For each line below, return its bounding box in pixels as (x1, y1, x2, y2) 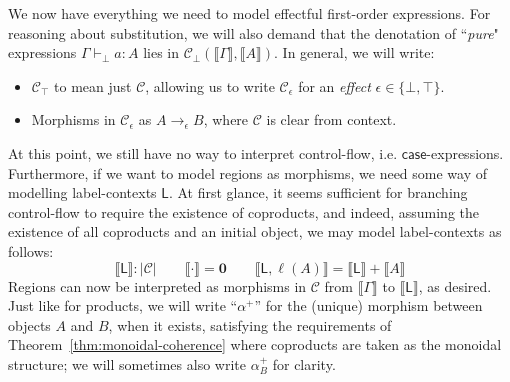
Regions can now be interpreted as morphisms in (8, 275, 307, 296)
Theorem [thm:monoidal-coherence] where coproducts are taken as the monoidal (8, 334, 502, 355)
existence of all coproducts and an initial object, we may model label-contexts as (8, 221, 502, 242)
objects (8, 314, 51, 335)
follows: (8, 240, 54, 261)
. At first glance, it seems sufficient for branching (168, 182, 468, 203)
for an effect (298, 75, 371, 96)
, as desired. (418, 275, 492, 296)
